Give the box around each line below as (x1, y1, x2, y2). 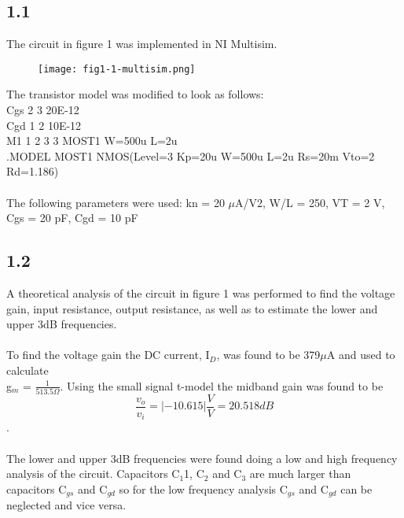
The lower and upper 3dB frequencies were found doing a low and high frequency (6, 450, 398, 466)
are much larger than (249, 465, 351, 482)
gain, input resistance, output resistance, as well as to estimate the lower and (6, 300, 378, 316)
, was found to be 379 (216, 346, 321, 363)
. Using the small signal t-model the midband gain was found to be (60, 377, 384, 394)
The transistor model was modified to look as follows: (6, 86, 264, 102)
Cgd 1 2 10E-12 (6, 117, 82, 133)
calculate (6, 361, 49, 378)
